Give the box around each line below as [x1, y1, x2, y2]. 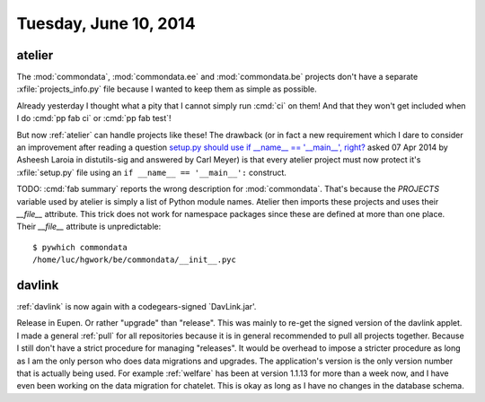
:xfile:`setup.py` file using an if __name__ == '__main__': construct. [16, 167, 287, 178]
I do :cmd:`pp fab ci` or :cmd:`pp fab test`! [16, 113, 172, 124]
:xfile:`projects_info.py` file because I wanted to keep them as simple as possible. [16, 83, 318, 94]
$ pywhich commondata [32, 242, 128, 252]
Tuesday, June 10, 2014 [16, 13, 197, 33]
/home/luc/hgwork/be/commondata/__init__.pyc [32, 255, 237, 265]
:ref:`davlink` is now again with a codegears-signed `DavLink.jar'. [16, 301, 257, 312]
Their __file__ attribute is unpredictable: [16, 221, 162, 232]
